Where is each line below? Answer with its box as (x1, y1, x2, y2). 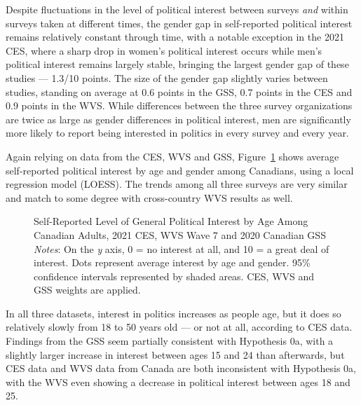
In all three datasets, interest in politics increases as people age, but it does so (6, 306, 341, 320)
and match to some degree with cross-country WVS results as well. (6, 190, 293, 205)
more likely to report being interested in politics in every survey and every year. (6, 125, 349, 140)
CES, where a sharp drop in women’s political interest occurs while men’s (6, 43, 322, 57)
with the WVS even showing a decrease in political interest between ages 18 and (6, 374, 350, 389)
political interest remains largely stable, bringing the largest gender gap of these (6, 57, 349, 71)
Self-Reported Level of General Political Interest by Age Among (34, 214, 308, 228)
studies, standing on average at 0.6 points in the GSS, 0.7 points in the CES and (6, 84, 353, 99)
